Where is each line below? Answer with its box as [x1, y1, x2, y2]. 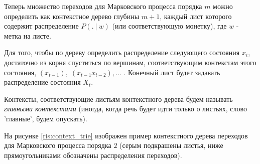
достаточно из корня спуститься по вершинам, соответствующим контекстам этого [4, 57, 256, 67]
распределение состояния [4, 77, 81, 87]
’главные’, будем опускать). [4, 113, 87, 123]
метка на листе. [4, 30, 51, 41]
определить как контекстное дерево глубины [4, 11, 140, 21]
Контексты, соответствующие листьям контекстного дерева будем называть [4, 93, 233, 104]
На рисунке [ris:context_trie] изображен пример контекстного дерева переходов [4, 130, 248, 140]
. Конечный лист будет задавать [123, 67, 220, 77]
